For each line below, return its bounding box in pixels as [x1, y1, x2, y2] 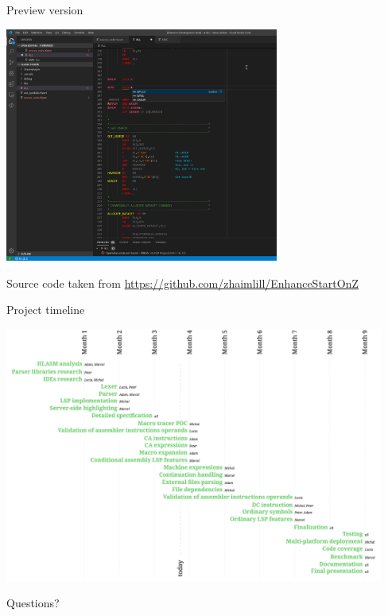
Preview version [6, 2, 83, 17]
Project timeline [6, 301, 85, 318]
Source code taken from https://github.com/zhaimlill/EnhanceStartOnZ [6, 274, 359, 291]
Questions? [6, 595, 60, 611]
